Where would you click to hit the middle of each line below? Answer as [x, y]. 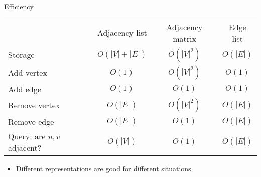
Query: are [27, 136]
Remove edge [31, 121]
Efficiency [19, 6]
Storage [21, 55]
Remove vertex [34, 105]
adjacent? [25, 147]
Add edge [25, 89]
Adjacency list [122, 33]
